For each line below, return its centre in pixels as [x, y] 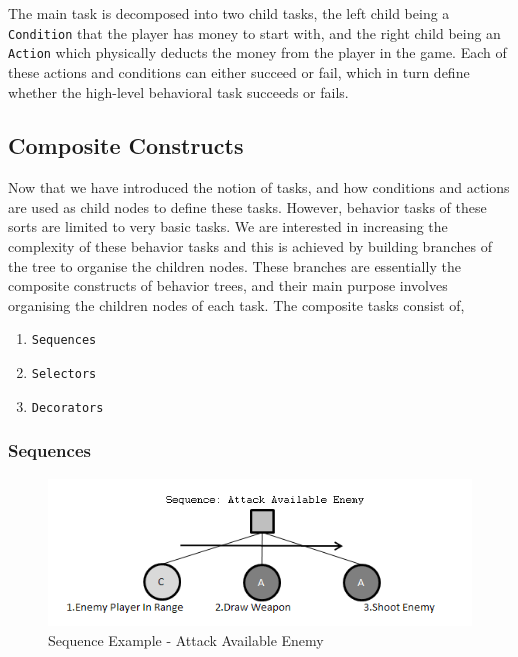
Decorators [67, 407]
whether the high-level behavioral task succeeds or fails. [178, 91]
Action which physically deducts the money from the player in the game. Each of [257, 52]
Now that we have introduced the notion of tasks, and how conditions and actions [259, 187]
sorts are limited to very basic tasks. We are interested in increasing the [228, 226]
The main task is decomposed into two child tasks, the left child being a [229, 13]
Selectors [64, 374]
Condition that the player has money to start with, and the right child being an [254, 32]
